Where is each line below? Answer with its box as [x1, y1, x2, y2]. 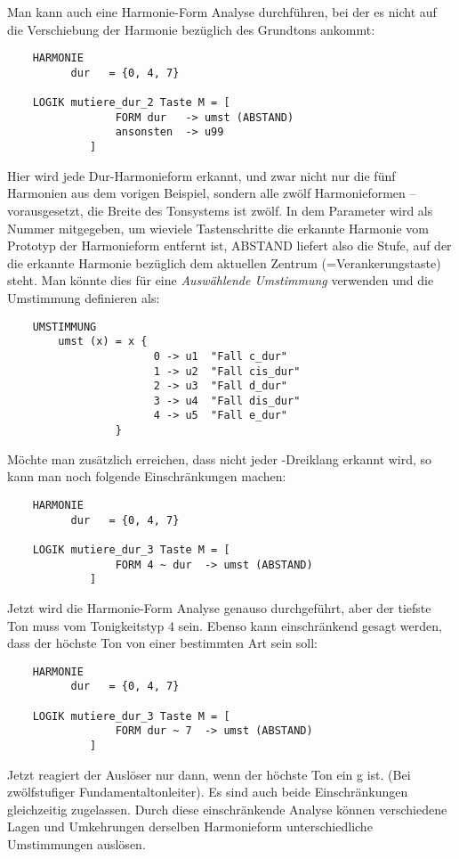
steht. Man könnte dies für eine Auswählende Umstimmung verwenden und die [7, 271, 434, 290]
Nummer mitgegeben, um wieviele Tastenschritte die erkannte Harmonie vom [7, 218, 429, 237]
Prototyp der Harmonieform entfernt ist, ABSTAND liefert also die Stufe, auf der [7, 236, 452, 255]
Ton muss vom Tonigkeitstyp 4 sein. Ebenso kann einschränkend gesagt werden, [7, 616, 442, 634]
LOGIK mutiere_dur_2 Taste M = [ [32, 96, 230, 110]
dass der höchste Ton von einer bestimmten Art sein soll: [7, 634, 318, 652]
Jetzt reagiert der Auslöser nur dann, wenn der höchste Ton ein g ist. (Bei [7, 765, 411, 783]
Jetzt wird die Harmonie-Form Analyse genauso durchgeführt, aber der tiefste [7, 598, 431, 617]
